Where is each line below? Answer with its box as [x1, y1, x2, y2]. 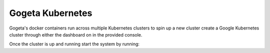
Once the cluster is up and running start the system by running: [9, 41, 140, 47]
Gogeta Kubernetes [9, 7, 92, 18]
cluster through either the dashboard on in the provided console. [9, 31, 142, 37]
